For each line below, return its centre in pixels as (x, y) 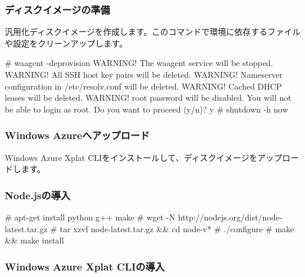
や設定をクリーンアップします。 (66, 43)
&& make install (35, 240)
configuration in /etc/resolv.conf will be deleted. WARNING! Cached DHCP (143, 86)
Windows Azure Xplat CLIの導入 (85, 266)
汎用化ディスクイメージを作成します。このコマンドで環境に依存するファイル (153, 32)
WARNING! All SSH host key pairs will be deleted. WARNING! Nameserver (144, 74)
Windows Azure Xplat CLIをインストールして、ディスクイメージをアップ (144, 157)
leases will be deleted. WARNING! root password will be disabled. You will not (148, 98)
